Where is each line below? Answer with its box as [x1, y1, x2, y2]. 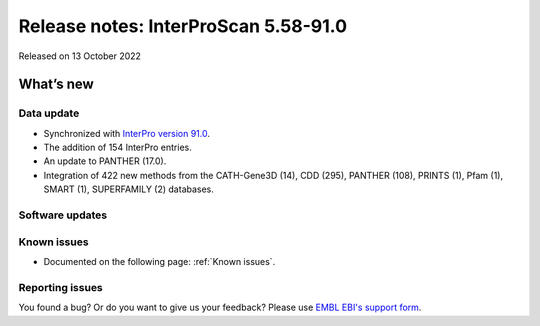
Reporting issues [18, 280, 104, 294]
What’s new [18, 76, 94, 93]
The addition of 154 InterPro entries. [43, 141, 192, 154]
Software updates [18, 208, 108, 222]
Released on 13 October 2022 [18, 50, 142, 62]
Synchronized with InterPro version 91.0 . [43, 127, 210, 139]
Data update [18, 106, 80, 120]
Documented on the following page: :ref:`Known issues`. [43, 255, 276, 267]
